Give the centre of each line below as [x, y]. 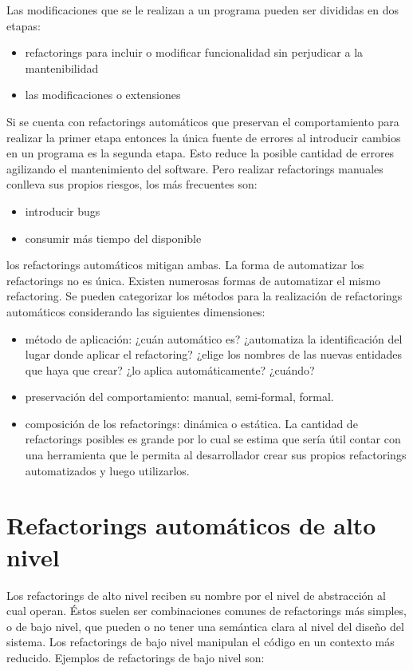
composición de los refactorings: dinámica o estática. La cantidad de [191, 423]
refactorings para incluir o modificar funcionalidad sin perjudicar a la [194, 52]
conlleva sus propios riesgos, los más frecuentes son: [132, 184]
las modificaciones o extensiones [103, 95]
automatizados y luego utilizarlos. [107, 470]
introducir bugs [63, 210]
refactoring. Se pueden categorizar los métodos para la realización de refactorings [205, 296]
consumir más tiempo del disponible [113, 238]
